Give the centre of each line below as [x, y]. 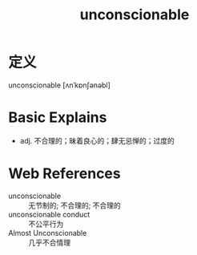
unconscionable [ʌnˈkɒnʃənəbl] [59, 85]
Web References [65, 174]
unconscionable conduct [49, 214]
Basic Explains [58, 117]
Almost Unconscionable [48, 233]
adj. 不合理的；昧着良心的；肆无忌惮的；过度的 [97, 140]
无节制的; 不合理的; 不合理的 [75, 205]
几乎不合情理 [49, 242]
